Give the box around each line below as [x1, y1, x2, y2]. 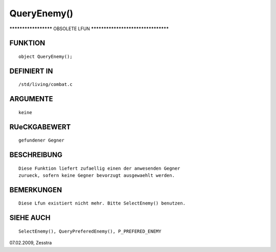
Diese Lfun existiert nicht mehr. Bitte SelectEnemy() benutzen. [18, 200, 186, 207]
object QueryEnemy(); [18, 54, 73, 59]
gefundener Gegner [18, 138, 65, 143]
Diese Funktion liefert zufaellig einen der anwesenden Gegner [18, 165, 180, 171]
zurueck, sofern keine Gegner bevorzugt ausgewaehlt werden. [18, 172, 175, 178]
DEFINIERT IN [9, 66, 53, 75]
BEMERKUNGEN [9, 186, 62, 194]
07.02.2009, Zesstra [9, 240, 52, 246]
